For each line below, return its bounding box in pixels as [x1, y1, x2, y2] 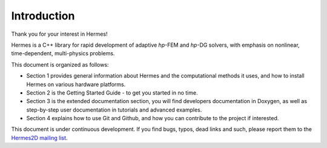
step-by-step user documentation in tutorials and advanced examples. [26, 106, 202, 113]
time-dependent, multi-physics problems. [11, 50, 115, 57]
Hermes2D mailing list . [11, 134, 68, 141]
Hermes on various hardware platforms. [26, 81, 126, 88]
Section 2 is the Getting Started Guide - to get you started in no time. [26, 89, 198, 96]
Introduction [11, 9, 75, 22]
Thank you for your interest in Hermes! [11, 30, 108, 38]
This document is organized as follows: [11, 61, 109, 68]
